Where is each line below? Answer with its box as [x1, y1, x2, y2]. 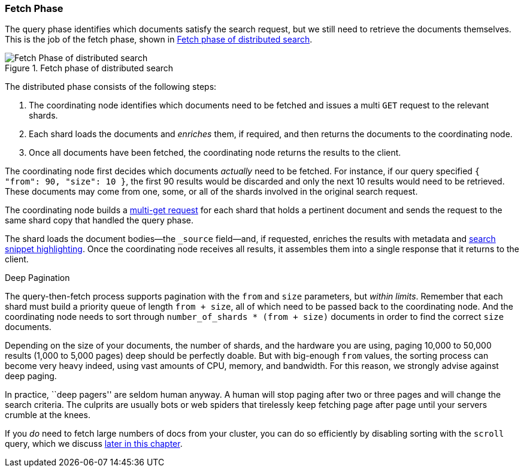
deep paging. [5, 371, 57, 382]
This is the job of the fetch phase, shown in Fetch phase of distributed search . [5, 34, 313, 45]
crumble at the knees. [5, 410, 90, 420]
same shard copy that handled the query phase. [5, 215, 194, 226]
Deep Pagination [5, 273, 70, 283]
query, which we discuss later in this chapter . [5, 438, 183, 449]
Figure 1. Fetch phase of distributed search [5, 63, 174, 74]
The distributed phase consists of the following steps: [5, 81, 217, 92]
